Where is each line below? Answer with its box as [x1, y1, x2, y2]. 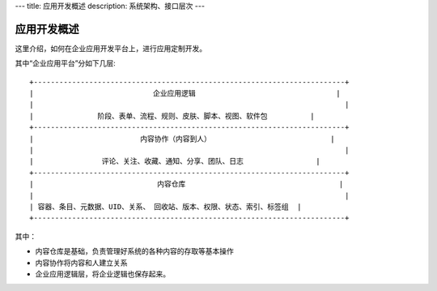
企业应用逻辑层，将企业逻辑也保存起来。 [35, 268, 170, 279]
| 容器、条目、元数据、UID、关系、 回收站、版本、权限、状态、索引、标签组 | [29, 202, 302, 211]
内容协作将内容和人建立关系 [35, 258, 128, 267]
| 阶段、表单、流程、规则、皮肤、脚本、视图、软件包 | [29, 111, 315, 121]
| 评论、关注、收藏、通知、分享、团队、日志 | [29, 156, 321, 166]
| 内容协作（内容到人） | [29, 134, 335, 143]
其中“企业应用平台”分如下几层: [15, 58, 117, 68]
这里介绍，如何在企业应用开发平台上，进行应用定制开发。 [15, 43, 206, 53]
